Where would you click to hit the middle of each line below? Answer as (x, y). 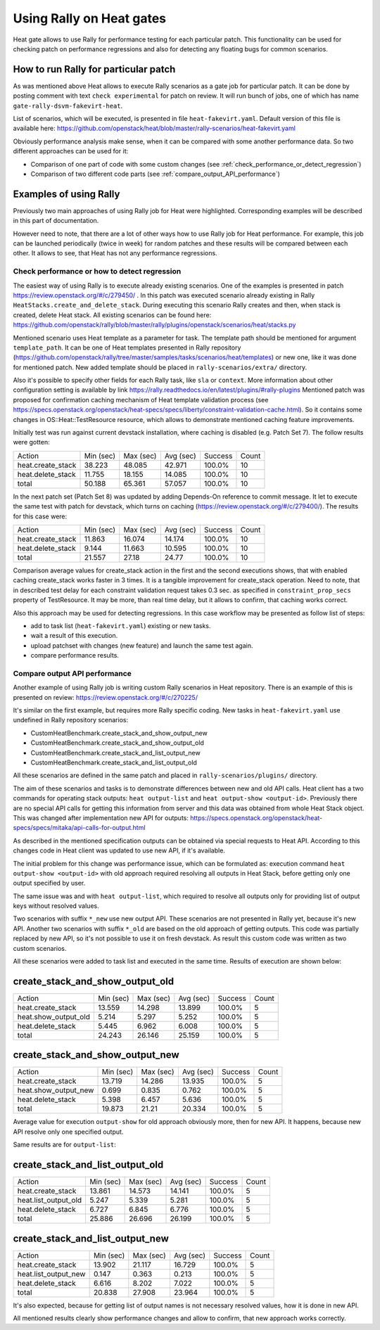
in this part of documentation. (56, 221)
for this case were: (40, 516)
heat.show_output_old (54, 1016)
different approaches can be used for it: (71, 151)
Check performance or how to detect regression (97, 271)
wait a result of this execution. (74, 636)
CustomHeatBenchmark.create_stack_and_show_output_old (117, 743)
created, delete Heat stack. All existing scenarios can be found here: (112, 315)
